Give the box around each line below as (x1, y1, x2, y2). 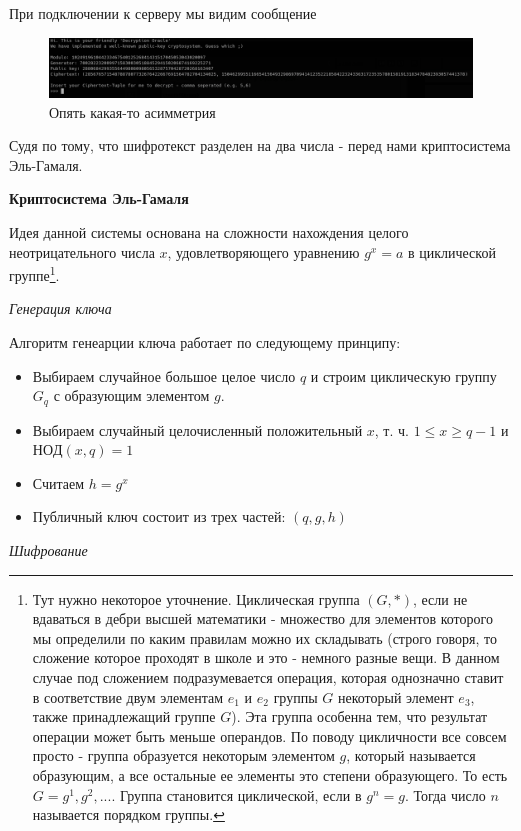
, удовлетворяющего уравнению (167, 241, 360, 262)
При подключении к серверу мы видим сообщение (9, 3, 317, 23)
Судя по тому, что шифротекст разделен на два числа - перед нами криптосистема (9, 135, 511, 156)
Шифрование (9, 540, 88, 561)
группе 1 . (9, 262, 60, 285)
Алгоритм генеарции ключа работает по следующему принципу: (9, 332, 401, 353)
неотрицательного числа (9, 241, 155, 262)
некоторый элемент (337, 686, 454, 707)
